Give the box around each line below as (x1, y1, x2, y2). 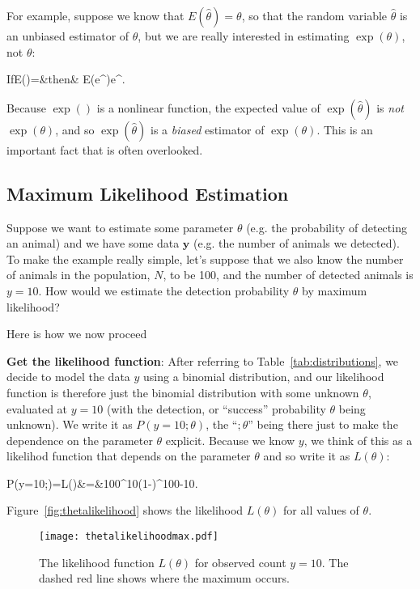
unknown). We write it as (6, 416, 133, 433)
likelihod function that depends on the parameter (6, 447, 251, 464)
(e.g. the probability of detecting (246, 218, 407, 235)
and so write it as (263, 447, 350, 464)
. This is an (316, 121, 373, 138)
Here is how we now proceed (6, 325, 147, 342)
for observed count (194, 553, 286, 570)
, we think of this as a (303, 431, 413, 448)
